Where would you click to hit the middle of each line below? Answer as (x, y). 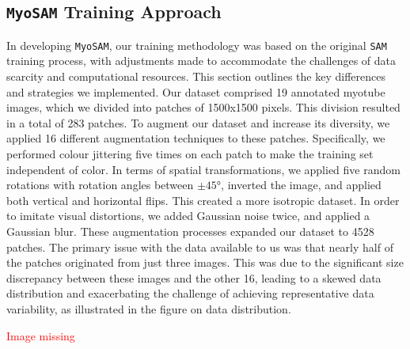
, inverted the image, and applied (301, 185)
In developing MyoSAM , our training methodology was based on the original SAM (197, 45)
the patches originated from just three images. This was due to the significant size (205, 262)
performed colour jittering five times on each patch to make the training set (190, 154)
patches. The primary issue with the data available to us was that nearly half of (200, 247)
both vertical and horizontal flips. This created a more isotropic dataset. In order (203, 200)
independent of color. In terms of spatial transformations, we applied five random (203, 169)
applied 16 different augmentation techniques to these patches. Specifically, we (196, 138)
